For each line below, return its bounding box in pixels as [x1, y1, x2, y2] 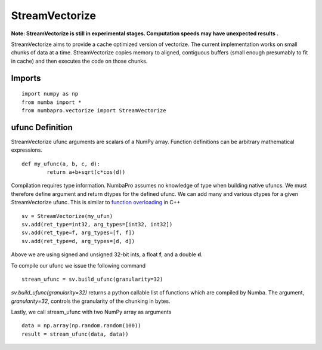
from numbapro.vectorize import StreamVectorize [21, 107, 166, 113]
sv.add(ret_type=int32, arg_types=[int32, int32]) [21, 221, 173, 228]
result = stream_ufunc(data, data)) [21, 330, 129, 337]
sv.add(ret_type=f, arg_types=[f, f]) [21, 229, 135, 236]
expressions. [11, 146, 43, 153]
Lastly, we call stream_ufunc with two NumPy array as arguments [11, 308, 172, 316]
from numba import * [21, 99, 82, 106]
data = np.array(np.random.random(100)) [21, 323, 141, 329]
